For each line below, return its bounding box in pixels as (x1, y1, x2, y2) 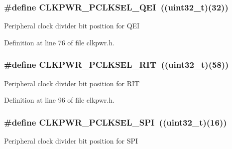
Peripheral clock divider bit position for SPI (4, 136, 138, 146)
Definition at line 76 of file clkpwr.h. (4, 37, 115, 47)
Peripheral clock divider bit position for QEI (4, 20, 140, 31)
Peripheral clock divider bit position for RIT (4, 78, 140, 88)
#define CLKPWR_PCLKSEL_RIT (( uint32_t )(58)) (4, 58, 229, 71)
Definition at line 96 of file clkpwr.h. (4, 95, 115, 105)
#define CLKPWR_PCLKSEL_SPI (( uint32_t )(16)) (4, 116, 227, 128)
